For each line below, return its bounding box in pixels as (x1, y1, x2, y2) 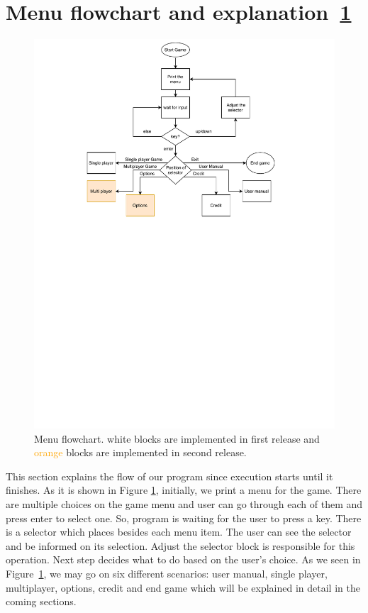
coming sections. (6, 594, 77, 609)
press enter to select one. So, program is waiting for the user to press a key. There (6, 510, 362, 525)
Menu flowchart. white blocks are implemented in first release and (34, 431, 320, 446)
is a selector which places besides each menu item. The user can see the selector (6, 524, 352, 539)
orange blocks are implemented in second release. (34, 445, 247, 460)
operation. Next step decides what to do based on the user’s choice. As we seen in (6, 552, 361, 567)
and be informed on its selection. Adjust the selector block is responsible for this (6, 538, 355, 553)
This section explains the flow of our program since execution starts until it (6, 468, 333, 483)
